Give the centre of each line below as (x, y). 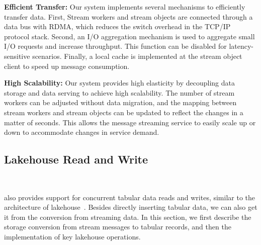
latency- (241, 46)
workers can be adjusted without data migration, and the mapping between (120, 102)
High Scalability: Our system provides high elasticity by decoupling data (119, 83)
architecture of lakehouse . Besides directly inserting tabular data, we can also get (131, 207)
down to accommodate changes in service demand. (82, 132)
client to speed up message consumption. (67, 66)
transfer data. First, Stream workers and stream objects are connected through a (128, 16)
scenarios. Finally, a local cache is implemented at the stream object (137, 56)
